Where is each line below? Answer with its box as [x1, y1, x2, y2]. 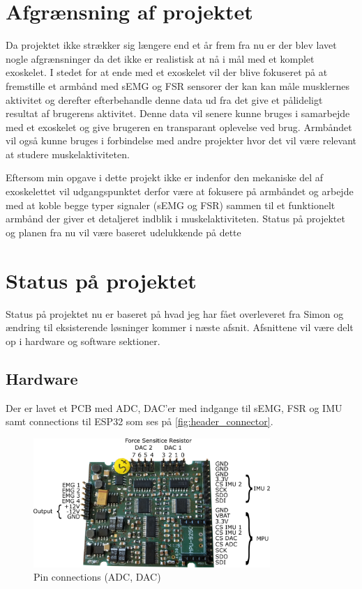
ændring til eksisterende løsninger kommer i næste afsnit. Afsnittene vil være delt [6, 320, 354, 335]
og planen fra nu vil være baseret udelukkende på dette [6, 224, 241, 239]
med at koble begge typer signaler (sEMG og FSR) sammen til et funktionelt [6, 197, 335, 212]
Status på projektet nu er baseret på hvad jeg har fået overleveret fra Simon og [6, 306, 344, 321]
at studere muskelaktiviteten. [6, 146, 130, 161]
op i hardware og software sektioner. [6, 333, 160, 348]
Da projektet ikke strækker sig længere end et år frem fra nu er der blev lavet [6, 38, 337, 52]
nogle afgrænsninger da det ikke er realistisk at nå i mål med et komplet [6, 51, 315, 66]
